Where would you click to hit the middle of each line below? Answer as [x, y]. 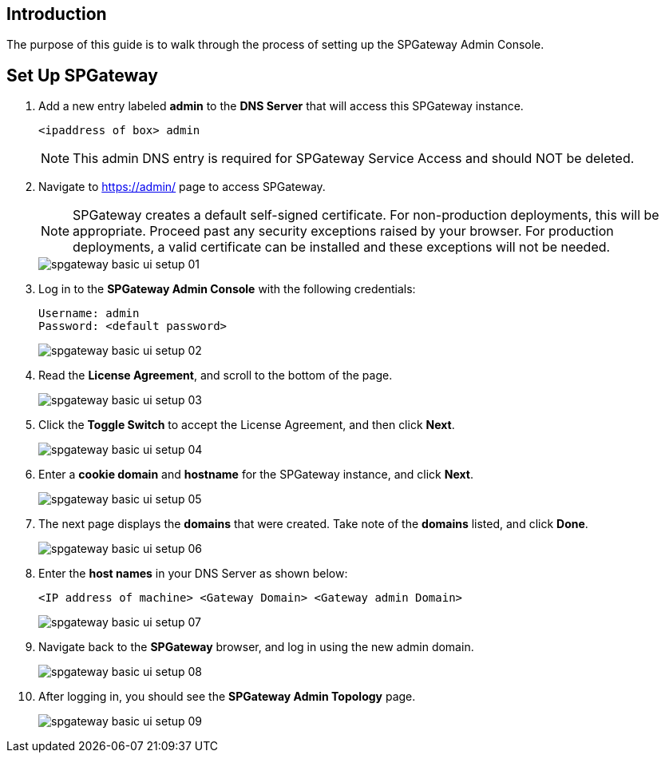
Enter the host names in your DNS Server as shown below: [193, 574]
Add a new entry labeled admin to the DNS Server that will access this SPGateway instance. [281, 106]
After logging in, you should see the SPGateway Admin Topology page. [227, 697]
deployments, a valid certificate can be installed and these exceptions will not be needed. [342, 247]
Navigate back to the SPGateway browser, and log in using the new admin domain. [256, 647]
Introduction [57, 14]
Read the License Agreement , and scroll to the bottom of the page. [216, 376]
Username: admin [89, 314]
